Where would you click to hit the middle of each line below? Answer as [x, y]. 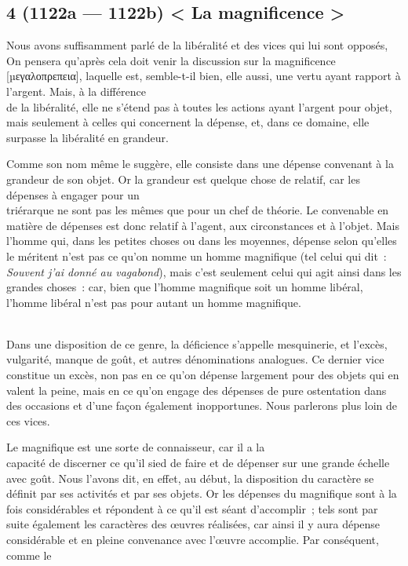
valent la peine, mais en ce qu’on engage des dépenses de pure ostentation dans [197, 390]
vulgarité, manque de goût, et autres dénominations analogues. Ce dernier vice [195, 359]
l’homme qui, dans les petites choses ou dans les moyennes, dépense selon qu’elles [202, 241]
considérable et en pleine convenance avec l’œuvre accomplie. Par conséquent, [193, 540]
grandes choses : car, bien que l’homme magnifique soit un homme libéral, [185, 287]
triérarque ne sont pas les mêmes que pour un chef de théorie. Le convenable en [198, 210]
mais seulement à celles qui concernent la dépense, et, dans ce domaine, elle [188, 122]
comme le [29, 555]
